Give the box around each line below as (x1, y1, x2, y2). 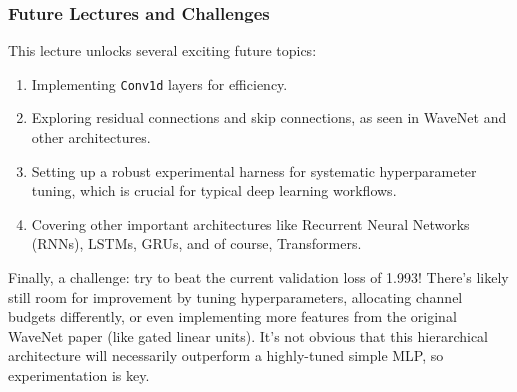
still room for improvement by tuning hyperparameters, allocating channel (8, 286, 463, 307)
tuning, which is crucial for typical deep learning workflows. (31, 180, 397, 201)
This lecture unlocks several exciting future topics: (8, 40, 317, 61)
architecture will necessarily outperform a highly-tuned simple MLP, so (8, 345, 444, 366)
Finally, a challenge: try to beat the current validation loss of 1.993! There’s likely (8, 267, 509, 288)
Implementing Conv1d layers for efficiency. (31, 73, 288, 94)
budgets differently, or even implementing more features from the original (8, 306, 457, 327)
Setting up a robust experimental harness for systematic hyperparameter (31, 160, 477, 181)
